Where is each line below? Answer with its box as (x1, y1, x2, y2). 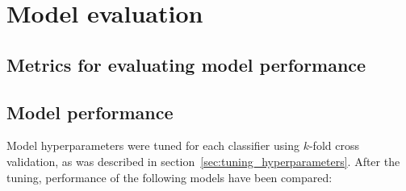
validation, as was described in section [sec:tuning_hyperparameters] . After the (6, 152, 400, 169)
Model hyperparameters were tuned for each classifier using (6, 137, 299, 154)
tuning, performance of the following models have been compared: (6, 168, 333, 185)
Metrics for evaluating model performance (6, 52, 366, 77)
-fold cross (308, 137, 359, 154)
